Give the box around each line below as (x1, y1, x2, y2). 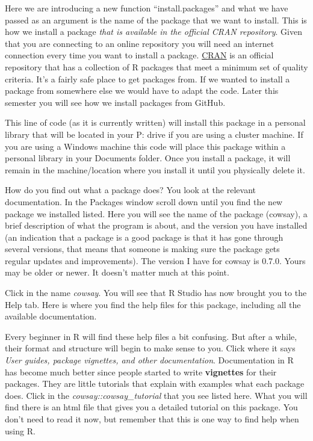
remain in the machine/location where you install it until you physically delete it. (5, 163, 305, 176)
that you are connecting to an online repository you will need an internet (5, 37, 274, 49)
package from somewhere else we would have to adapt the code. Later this (5, 84, 279, 97)
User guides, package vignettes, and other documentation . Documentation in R (5, 354, 294, 366)
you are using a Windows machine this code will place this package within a (5, 140, 286, 152)
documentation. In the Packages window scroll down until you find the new (5, 195, 283, 208)
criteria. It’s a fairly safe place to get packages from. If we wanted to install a (5, 72, 290, 85)
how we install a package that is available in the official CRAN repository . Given (5, 25, 302, 38)
